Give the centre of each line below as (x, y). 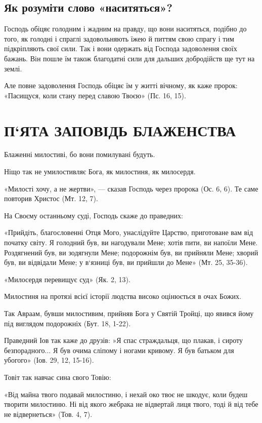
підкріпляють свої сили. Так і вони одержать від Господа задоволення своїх (121, 48)
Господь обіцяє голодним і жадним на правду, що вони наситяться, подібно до (125, 29)
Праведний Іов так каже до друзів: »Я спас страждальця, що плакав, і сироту (123, 340)
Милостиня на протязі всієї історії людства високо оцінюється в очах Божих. (123, 296)
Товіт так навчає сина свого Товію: (58, 377)
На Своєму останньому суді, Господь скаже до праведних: (94, 215)
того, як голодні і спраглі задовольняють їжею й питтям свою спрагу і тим (119, 38)
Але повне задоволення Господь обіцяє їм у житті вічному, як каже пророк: (121, 85)
